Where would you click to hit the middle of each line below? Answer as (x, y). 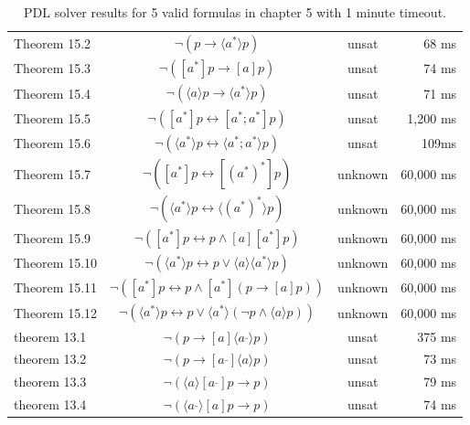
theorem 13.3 (50, 382)
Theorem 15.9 (53, 237)
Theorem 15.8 (53, 209)
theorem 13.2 (50, 359)
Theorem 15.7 (53, 173)
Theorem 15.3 (53, 68)
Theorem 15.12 (56, 312)
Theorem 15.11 (56, 287)
